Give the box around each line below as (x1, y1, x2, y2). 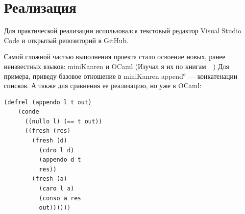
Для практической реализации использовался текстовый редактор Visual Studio (4, 25, 242, 36)
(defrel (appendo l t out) (4, 98, 92, 106)
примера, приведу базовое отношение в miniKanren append (4, 71, 183, 81)
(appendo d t (39, 156, 81, 164)
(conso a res (39, 194, 81, 202)
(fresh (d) (32, 137, 67, 144)
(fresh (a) (32, 175, 67, 183)
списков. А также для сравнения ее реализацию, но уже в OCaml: (4, 80, 202, 91)
